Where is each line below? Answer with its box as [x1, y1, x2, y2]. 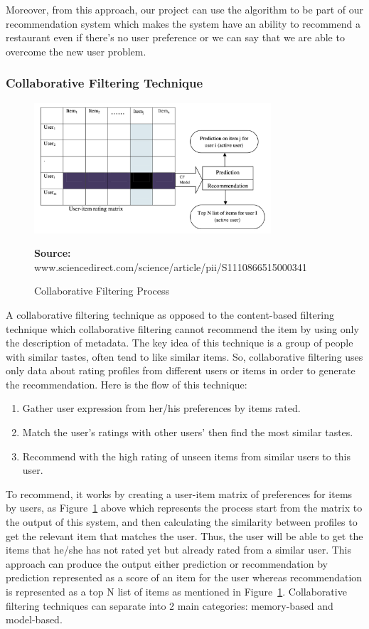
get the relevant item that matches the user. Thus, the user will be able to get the [6, 528, 363, 543]
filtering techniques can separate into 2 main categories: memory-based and [6, 598, 333, 613]
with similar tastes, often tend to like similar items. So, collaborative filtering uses [6, 349, 363, 364]
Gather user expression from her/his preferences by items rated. [22, 401, 301, 416]
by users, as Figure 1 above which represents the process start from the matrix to [6, 500, 363, 515]
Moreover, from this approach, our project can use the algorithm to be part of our [6, 2, 363, 16]
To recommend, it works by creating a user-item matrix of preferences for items [6, 486, 353, 501]
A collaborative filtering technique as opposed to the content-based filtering [6, 307, 334, 322]
